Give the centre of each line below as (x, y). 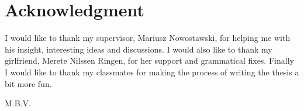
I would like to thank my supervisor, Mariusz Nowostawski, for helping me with (148, 38)
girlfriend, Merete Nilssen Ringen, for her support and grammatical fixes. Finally (149, 60)
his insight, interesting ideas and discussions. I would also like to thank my (139, 49)
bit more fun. (28, 83)
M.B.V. (18, 103)
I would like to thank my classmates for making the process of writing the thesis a (152, 72)
